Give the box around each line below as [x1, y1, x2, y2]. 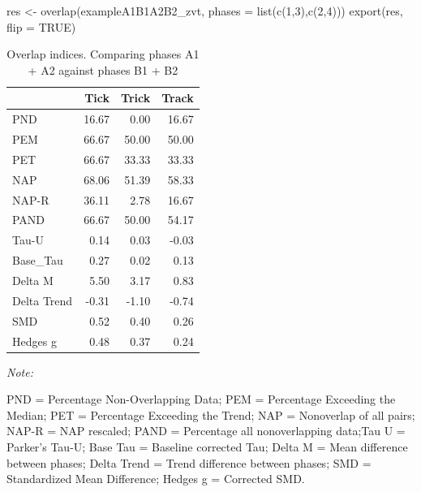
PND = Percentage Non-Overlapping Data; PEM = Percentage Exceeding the [6, 391, 396, 408]
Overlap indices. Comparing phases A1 [6, 45, 200, 63]
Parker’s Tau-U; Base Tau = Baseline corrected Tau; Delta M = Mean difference [6, 438, 408, 455]
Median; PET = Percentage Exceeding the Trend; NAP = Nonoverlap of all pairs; [6, 406, 415, 423]
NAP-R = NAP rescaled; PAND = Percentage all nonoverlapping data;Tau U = [6, 422, 406, 439]
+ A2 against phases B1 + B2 [28, 61, 178, 78]
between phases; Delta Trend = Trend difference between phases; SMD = [6, 454, 372, 471]
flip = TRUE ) [6, 18, 76, 35]
